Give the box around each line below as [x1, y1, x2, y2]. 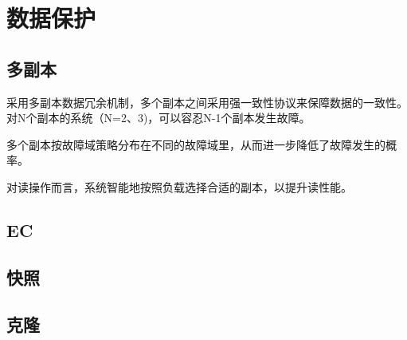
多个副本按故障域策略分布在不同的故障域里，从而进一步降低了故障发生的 [6, 136, 385, 152]
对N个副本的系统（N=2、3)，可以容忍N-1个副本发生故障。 [6, 109, 311, 126]
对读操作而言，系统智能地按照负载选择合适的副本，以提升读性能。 [6, 178, 352, 195]
